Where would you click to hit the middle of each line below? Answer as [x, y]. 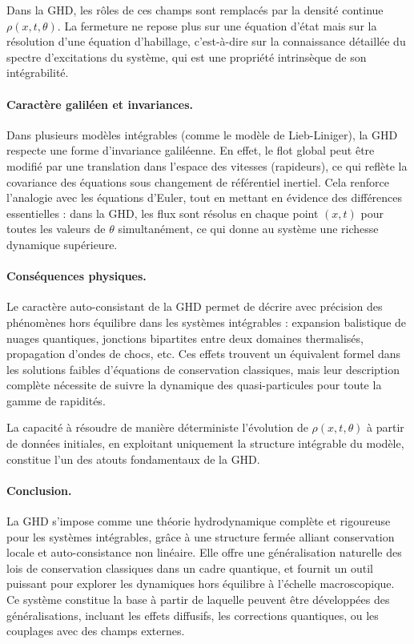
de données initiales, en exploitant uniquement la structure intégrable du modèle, [205, 443]
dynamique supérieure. [62, 244]
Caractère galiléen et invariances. [100, 104]
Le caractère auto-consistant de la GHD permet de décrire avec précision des [195, 306]
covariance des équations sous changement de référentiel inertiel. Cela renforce [198, 181]
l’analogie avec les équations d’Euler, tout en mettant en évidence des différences [205, 197]
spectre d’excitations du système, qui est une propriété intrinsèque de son [187, 56]
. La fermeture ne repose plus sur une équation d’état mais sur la [217, 25]
